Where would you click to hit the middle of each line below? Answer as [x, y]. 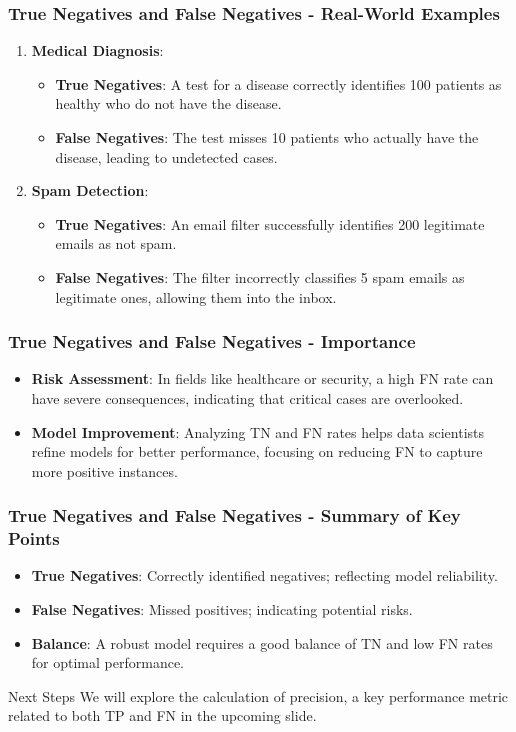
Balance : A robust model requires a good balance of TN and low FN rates [262, 642]
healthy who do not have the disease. [168, 103]
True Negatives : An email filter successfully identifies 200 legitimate [270, 223]
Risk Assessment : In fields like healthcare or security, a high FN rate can [262, 378]
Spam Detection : [90, 190]
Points [34, 538]
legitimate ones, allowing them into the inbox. [196, 296]
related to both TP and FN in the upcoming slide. [162, 715]
